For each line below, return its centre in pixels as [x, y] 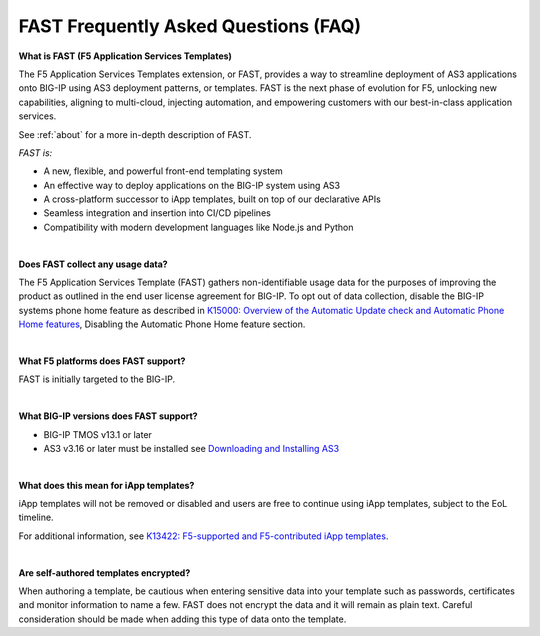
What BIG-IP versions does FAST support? [108, 416]
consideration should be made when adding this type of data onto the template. [182, 619]
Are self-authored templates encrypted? [104, 572]
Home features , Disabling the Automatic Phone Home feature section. [162, 324]
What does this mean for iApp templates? [106, 485]
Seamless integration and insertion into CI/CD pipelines [157, 213]
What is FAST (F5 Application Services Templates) [125, 56]
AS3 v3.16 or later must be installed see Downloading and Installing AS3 [191, 448]
